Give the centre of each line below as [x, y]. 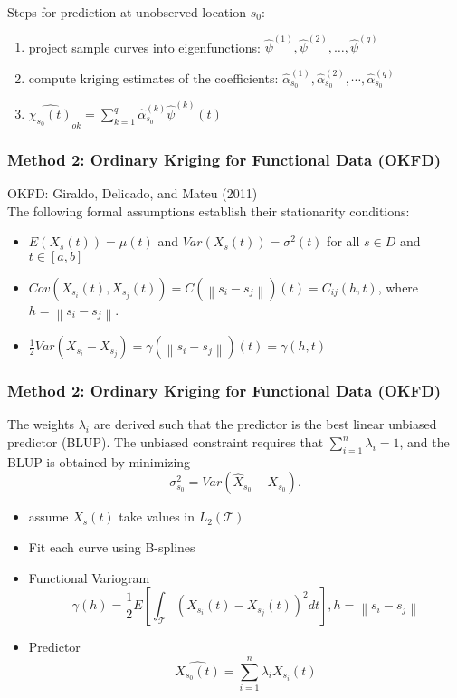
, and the [424, 442]
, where [398, 287]
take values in [157, 516]
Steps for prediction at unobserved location [127, 12]
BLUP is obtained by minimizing [99, 461]
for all [343, 241]
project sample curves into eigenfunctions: [144, 47]
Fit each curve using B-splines [112, 547]
